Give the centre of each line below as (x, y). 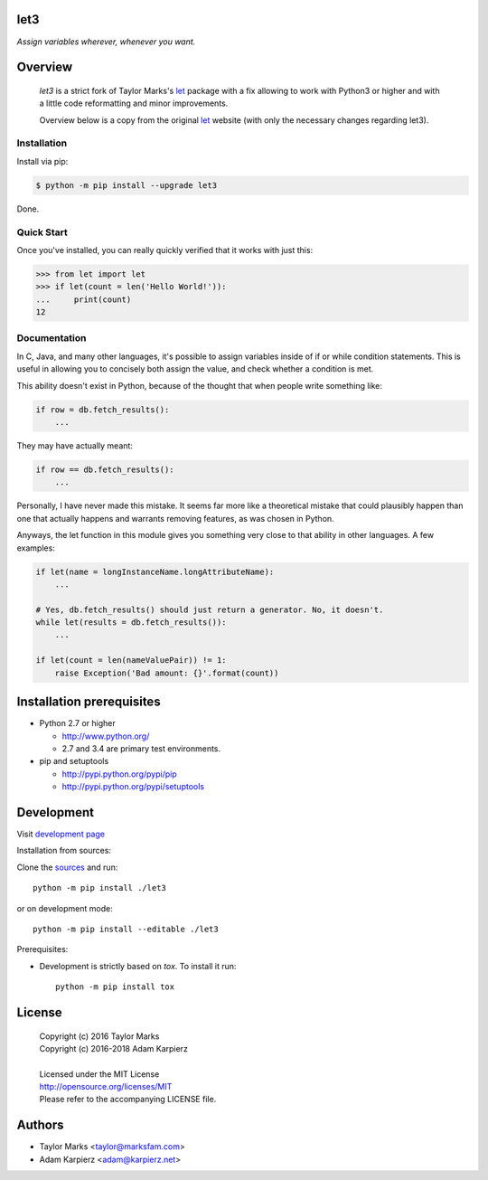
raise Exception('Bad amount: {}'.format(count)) (167, 673)
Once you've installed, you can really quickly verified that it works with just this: (165, 250)
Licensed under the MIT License (99, 1074)
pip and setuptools (74, 761)
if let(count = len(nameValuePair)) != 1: (131, 661)
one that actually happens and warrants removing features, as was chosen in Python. (175, 518)
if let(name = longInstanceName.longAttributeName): (155, 571)
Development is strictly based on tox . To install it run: (138, 966)
